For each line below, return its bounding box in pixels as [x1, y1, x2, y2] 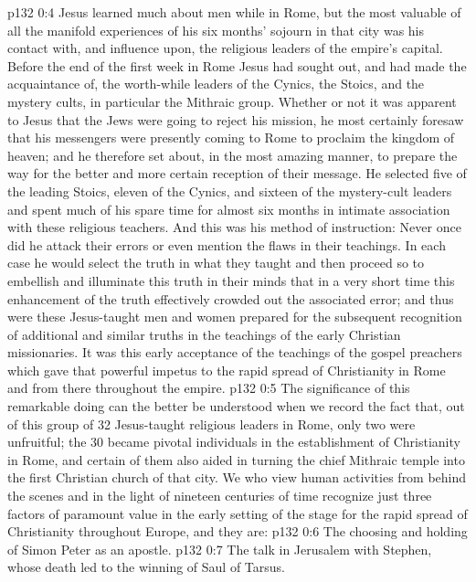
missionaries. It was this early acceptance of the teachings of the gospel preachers [7, 343, 462, 362]
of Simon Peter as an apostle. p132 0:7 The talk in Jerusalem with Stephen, [7, 539, 432, 558]
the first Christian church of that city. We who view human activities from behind [7, 468, 467, 487]
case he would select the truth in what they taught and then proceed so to [7, 253, 425, 272]
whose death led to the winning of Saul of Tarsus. [7, 557, 286, 577]
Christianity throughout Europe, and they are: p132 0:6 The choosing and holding [7, 522, 468, 541]
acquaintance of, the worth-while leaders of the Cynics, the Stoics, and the [7, 74, 425, 93]
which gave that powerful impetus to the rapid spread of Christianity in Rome [7, 360, 446, 379]
